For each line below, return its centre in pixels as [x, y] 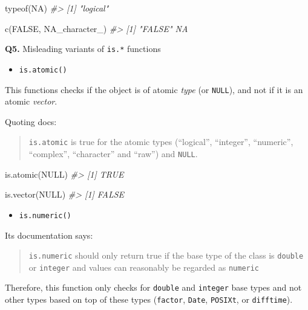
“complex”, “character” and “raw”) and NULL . [113, 153]
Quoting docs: [31, 121]
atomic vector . [31, 101]
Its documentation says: [49, 235]
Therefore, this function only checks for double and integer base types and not [153, 287]
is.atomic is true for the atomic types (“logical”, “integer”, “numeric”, [161, 142]
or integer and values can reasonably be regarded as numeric [144, 267]
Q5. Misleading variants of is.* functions [83, 49]
